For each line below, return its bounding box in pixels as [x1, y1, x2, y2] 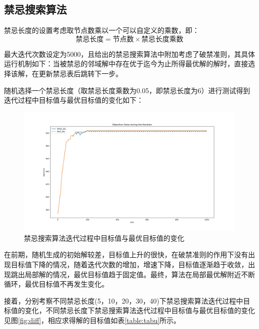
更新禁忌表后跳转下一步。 [38, 68, 123, 78]
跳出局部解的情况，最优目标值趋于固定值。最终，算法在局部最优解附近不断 [10, 269, 255, 279]
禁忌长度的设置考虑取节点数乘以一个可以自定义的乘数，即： [4, 25, 199, 35]
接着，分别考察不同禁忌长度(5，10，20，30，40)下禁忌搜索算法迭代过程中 [4, 295, 243, 306]
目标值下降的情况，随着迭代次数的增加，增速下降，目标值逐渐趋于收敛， [10, 259, 248, 270]
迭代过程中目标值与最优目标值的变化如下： [4, 95, 143, 105]
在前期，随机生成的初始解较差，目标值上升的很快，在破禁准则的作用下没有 [4, 249, 248, 260]
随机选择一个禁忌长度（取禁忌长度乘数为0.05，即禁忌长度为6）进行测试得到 [4, 85, 250, 95]
